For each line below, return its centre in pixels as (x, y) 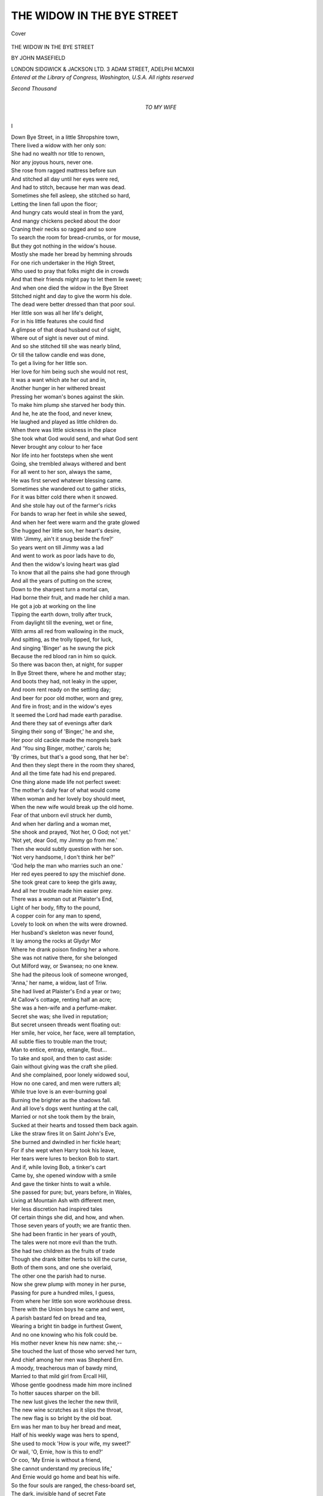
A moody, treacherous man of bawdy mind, (64, 1368)
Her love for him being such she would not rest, (69, 372)
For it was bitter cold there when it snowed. (64, 497)
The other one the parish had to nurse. (59, 1276)
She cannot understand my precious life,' (62, 1468)
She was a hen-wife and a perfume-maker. (64, 1008)
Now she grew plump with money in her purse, (69, 1284)
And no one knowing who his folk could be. (64, 1334)
